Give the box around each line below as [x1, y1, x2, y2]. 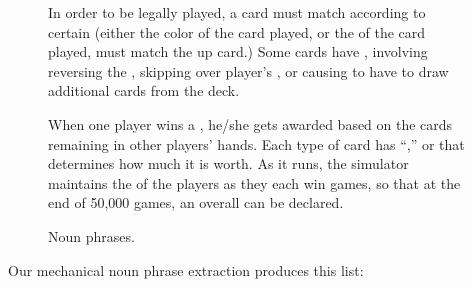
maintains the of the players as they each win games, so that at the [48, 172, 461, 193]
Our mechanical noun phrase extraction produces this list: [8, 259, 364, 280]
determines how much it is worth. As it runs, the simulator [48, 153, 409, 174]
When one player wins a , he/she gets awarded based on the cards [48, 113, 453, 134]
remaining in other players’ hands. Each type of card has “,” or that [48, 133, 465, 154]
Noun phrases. [48, 225, 135, 246]
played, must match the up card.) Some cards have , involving [48, 41, 428, 62]
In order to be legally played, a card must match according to [48, 2, 426, 22]
